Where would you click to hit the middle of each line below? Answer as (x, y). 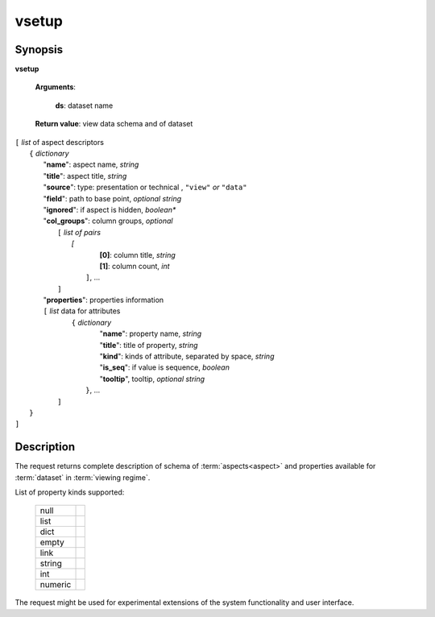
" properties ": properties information (104, 300)
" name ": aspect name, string (91, 164)
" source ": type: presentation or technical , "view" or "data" (145, 187)
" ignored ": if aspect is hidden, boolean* (110, 209)
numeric (56, 585)
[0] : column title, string (138, 255)
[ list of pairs (79, 232)
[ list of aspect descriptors (60, 142)
